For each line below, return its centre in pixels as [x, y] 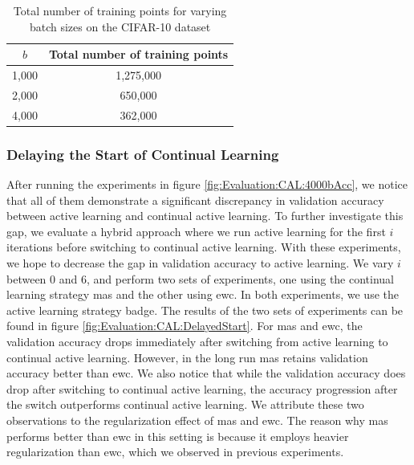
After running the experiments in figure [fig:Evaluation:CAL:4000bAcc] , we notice [207, 184]
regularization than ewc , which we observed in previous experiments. [175, 452]
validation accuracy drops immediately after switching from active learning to [197, 341]
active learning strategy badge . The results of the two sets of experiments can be [205, 310]
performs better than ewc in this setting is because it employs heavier [178, 436]
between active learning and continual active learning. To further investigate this [205, 216]
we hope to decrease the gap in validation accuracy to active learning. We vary [200, 263]
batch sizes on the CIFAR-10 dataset [120, 26]
